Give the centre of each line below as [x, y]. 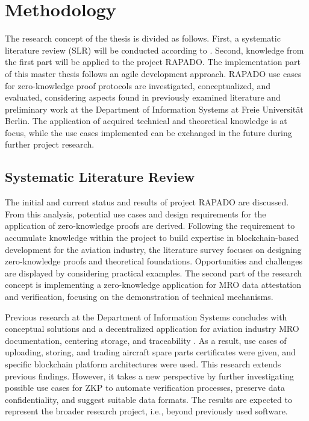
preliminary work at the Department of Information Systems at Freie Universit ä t [154, 109]
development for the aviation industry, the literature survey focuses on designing [153, 249]
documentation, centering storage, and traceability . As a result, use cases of [146, 340]
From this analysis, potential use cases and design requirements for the [136, 214]
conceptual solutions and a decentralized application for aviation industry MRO [152, 329]
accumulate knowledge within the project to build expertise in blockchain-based [152, 238]
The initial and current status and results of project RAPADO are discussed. [147, 202]
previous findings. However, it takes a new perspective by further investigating [149, 376]
